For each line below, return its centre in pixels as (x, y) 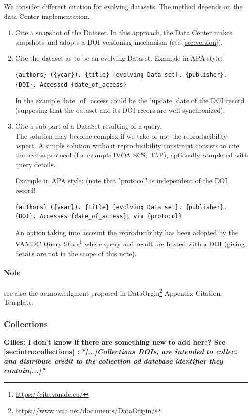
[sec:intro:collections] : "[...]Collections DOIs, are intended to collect (121, 351)
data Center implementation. (47, 16)
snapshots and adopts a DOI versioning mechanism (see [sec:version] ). (119, 42)
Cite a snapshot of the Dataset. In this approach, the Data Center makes (124, 32)
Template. (19, 302)
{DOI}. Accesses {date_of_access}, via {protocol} (99, 217)
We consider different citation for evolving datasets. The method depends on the (123, 6)
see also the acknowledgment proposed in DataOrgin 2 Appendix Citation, (113, 292)
